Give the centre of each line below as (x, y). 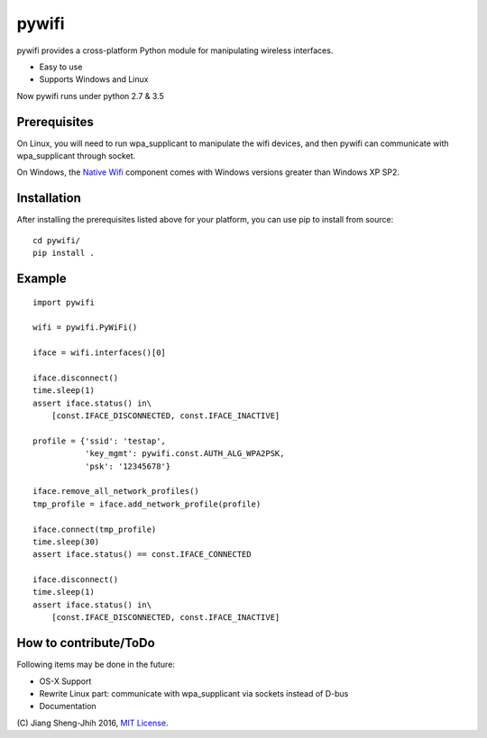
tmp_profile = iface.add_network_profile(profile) (147, 504)
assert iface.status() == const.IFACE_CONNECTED (142, 555)
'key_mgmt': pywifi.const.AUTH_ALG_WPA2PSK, (184, 454)
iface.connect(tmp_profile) (95, 529)
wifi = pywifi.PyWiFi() (85, 328)
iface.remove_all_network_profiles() (116, 492)
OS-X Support (65, 681)
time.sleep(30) (66, 542)
